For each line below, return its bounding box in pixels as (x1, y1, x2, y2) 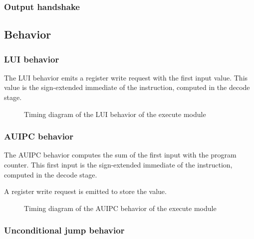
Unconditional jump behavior (4, 224, 125, 236)
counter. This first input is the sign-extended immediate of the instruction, (4, 159, 233, 170)
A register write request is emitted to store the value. (4, 186, 167, 196)
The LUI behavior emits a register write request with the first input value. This (4, 72, 248, 82)
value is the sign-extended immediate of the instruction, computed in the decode (4, 82, 250, 92)
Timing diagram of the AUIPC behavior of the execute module (24, 202, 217, 213)
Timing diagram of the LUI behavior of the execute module (24, 108, 206, 119)
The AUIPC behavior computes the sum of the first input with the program (4, 149, 237, 160)
